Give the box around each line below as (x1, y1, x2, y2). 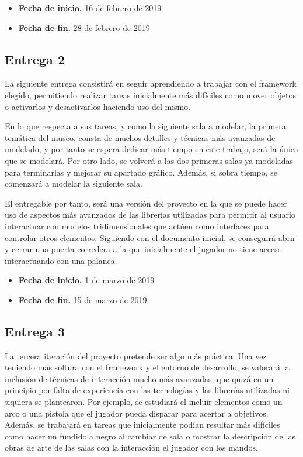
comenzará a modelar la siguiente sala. (5, 177, 142, 190)
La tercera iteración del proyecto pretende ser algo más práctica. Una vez (5, 349, 267, 362)
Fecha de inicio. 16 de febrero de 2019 (18, 2, 162, 13)
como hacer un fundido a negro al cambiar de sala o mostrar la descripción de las (5, 429, 295, 442)
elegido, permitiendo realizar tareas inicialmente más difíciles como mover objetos (5, 88, 297, 101)
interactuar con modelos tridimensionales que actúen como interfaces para (5, 219, 269, 232)
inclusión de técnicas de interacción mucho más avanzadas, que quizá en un (5, 372, 274, 384)
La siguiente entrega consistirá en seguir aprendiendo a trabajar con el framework (5, 77, 297, 90)
